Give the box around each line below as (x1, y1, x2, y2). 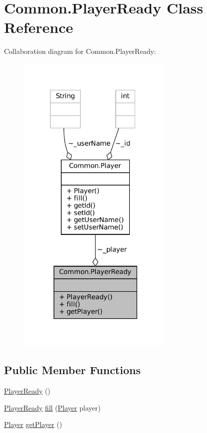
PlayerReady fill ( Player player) (4, 402, 101, 413)
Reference (4, 17, 73, 37)
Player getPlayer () (4, 419, 62, 430)
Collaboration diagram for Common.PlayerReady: (4, 46, 156, 56)
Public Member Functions (4, 362, 141, 378)
